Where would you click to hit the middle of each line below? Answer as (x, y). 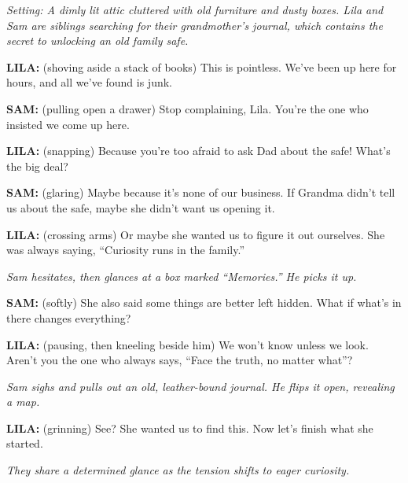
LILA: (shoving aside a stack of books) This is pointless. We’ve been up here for (202, 66)
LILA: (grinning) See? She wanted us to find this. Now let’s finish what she (190, 428)
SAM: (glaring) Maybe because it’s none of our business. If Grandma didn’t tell (201, 192)
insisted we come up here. (68, 124)
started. (25, 443)
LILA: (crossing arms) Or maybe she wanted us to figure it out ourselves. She (196, 234)
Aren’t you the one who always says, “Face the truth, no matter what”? (180, 360)
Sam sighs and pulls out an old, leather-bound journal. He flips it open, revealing (200, 386)
